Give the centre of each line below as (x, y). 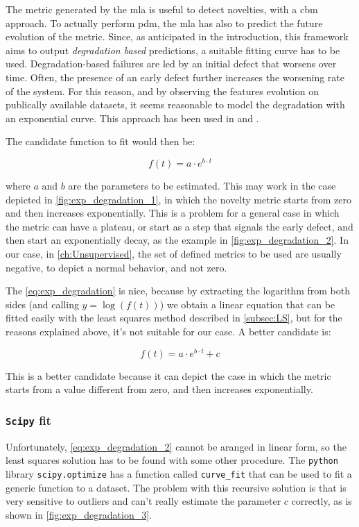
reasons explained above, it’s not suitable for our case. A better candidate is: (168, 331)
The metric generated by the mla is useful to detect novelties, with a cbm (162, 9)
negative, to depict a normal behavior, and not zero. (116, 267)
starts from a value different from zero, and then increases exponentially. (159, 389)
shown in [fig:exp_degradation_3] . (79, 514)
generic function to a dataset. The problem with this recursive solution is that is (176, 487)
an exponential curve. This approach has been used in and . (132, 118)
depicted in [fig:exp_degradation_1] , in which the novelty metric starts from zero (178, 199)
